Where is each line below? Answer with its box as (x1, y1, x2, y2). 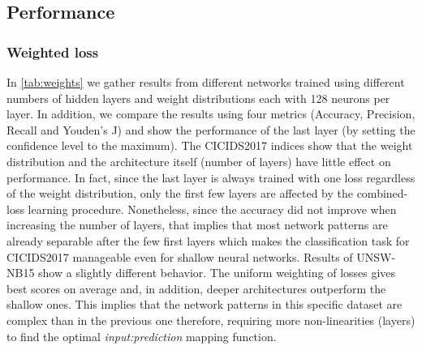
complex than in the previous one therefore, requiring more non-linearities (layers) (6, 311, 416, 328)
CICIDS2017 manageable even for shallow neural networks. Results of (6, 248, 353, 265)
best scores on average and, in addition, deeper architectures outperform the (6, 280, 386, 297)
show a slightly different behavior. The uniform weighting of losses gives (38, 264, 396, 281)
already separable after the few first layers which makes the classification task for (6, 232, 410, 249)
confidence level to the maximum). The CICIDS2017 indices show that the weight (6, 137, 413, 154)
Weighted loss (6, 41, 99, 62)
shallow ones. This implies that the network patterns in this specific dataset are (6, 296, 403, 313)
